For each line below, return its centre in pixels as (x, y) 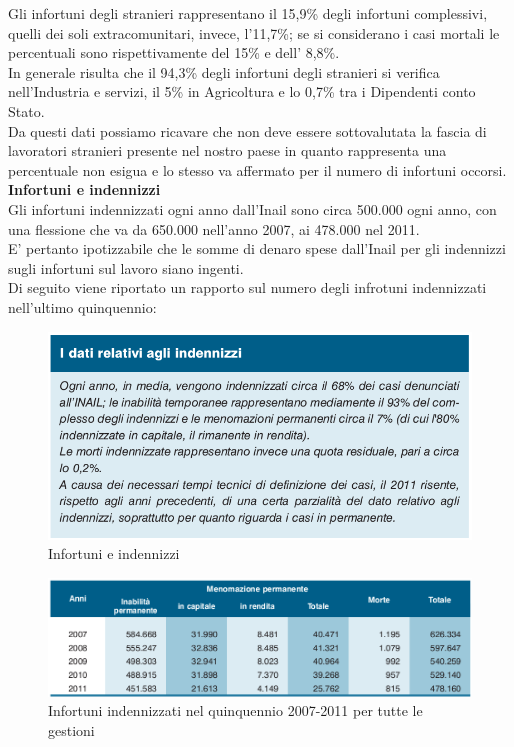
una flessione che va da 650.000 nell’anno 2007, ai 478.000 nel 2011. (214, 228)
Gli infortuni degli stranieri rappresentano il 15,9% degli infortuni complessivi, (248, 13)
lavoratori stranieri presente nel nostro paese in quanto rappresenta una (227, 150)
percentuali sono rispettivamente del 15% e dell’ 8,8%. (174, 52)
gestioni (71, 729)
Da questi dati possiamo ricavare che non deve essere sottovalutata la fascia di (247, 130)
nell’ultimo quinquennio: (82, 306)
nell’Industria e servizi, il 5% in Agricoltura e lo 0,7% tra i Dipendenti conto (242, 91)
